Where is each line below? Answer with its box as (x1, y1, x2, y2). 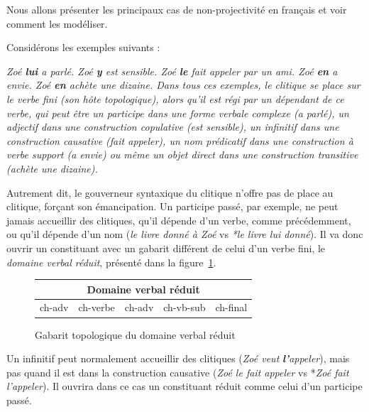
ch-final (215, 300, 248, 315)
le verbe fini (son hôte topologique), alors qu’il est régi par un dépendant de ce (6, 91, 344, 106)
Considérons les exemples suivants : (6, 40, 160, 55)
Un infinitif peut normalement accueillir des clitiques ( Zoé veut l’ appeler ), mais (6, 351, 350, 366)
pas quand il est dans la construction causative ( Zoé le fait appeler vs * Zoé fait (6, 364, 349, 379)
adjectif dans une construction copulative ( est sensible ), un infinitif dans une (6, 119, 339, 134)
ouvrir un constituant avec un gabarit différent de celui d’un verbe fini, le (6, 240, 326, 255)
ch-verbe (78, 300, 115, 315)
